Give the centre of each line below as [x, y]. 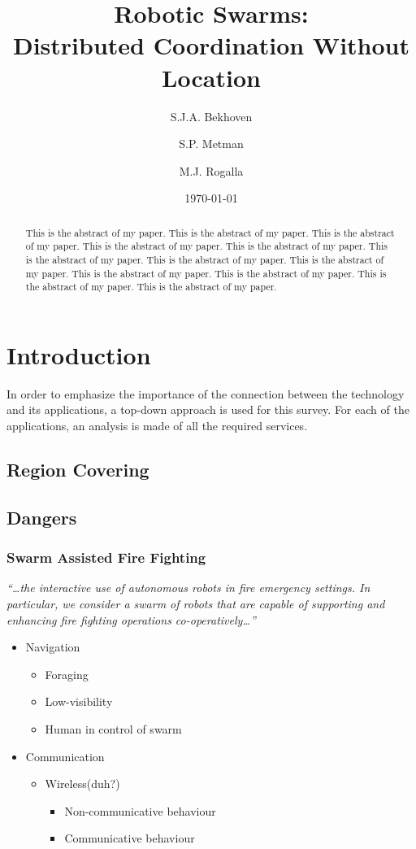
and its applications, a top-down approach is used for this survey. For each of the [208, 409]
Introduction [79, 354]
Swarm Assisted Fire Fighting [106, 557]
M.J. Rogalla [211, 170]
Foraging [67, 674]
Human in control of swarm [113, 729]
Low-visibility [79, 701]
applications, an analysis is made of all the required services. [157, 426]
